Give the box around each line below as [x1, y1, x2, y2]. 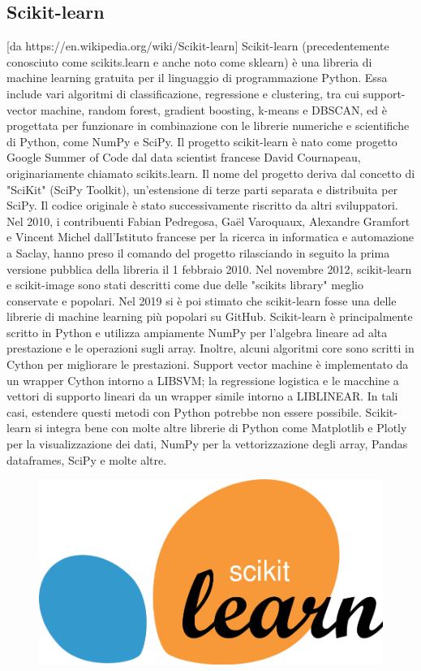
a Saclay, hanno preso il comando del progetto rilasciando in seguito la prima [6, 244, 390, 261]
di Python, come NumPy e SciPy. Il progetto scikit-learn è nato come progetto [6, 132, 397, 149]
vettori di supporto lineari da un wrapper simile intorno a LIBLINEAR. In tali [6, 387, 398, 405]
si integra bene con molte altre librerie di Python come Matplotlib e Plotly [35, 419, 407, 436]
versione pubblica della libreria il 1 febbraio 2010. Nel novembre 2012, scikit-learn [6, 260, 412, 277]
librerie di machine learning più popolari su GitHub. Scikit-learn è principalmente [6, 308, 413, 325]
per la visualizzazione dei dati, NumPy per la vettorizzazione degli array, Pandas [6, 435, 408, 452]
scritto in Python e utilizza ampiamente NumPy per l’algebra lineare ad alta [6, 323, 388, 340]
